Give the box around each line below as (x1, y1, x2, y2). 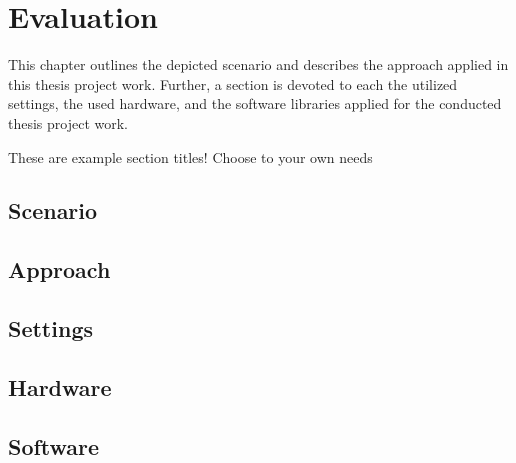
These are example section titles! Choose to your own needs (8, 146, 373, 167)
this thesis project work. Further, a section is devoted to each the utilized (8, 73, 458, 94)
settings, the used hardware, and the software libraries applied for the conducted (8, 93, 502, 114)
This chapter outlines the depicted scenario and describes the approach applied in (8, 54, 509, 75)
